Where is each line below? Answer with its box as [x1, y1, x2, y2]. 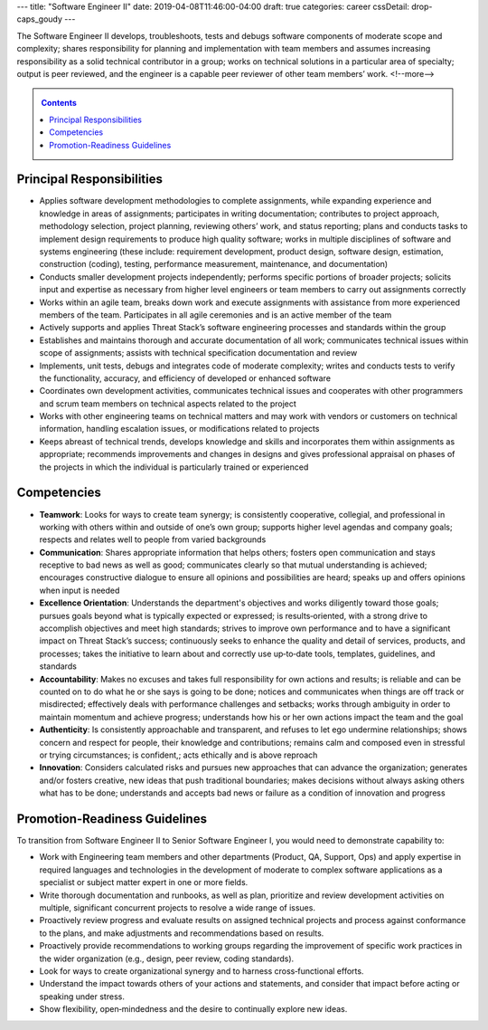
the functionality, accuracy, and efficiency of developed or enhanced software [39, 372, 332, 384]
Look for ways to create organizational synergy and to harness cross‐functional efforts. [39, 965, 364, 977]
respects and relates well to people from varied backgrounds [39, 534, 267, 545]
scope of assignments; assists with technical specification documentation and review [39, 348, 358, 358]
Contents [41, 98, 77, 109]
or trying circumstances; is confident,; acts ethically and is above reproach [39, 749, 318, 760]
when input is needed [39, 585, 120, 596]
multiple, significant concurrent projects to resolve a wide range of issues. [39, 901, 316, 913]
